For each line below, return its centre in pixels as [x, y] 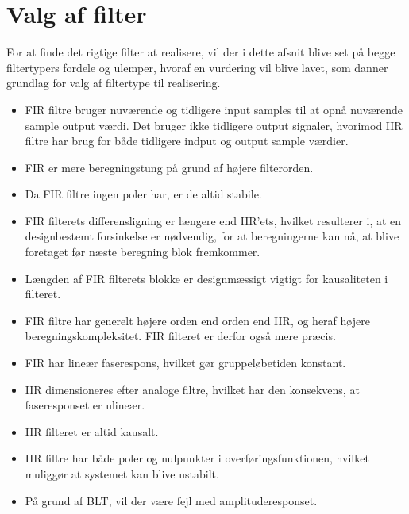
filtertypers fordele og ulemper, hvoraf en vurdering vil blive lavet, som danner [197, 67]
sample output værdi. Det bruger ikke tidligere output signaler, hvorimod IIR [214, 125]
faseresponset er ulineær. [85, 405]
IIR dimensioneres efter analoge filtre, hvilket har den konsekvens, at [192, 389]
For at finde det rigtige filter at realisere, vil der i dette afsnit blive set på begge [201, 52]
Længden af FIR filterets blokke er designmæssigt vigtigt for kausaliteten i [206, 278]
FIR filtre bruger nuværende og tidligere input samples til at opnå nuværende [214, 109]
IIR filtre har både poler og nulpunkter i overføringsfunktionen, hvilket [197, 458]
